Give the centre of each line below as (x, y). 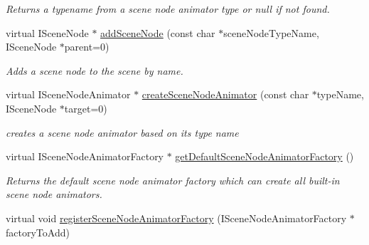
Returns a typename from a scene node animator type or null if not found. (168, 9)
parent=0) (87, 47)
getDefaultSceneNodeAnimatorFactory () (264, 156)
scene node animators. (54, 194)
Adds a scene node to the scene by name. (95, 70)
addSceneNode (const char (158, 32)
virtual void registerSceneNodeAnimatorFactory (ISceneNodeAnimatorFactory (176, 218)
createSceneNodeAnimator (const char (225, 94)
